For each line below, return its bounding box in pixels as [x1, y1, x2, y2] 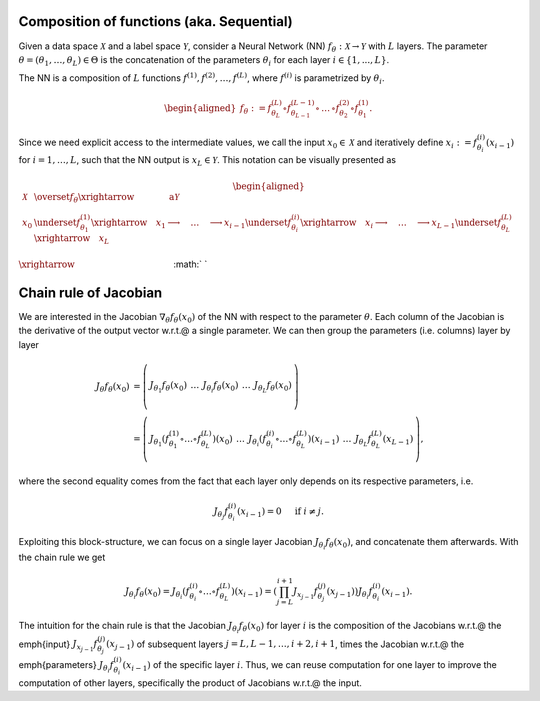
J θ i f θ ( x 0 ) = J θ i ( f [125, 585, 190, 600]
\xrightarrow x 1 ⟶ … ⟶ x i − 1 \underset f [90, 216, 292, 230]
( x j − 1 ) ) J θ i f [326, 585, 374, 600]
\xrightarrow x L [33, 232, 110, 246]
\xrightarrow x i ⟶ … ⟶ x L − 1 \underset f [300, 216, 502, 230]
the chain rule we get [18, 551, 106, 563]
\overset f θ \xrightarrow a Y [33, 191, 180, 205]
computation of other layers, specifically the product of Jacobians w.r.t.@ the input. [18, 676, 362, 689]
